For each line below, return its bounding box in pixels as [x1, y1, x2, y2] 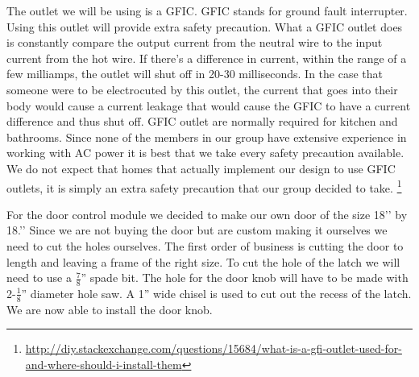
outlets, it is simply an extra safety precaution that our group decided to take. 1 [6, 176, 402, 196]
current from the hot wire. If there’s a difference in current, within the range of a [6, 49, 407, 66]
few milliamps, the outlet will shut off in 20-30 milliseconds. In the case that [6, 65, 384, 82]
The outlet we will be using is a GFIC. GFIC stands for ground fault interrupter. [6, 2, 408, 19]
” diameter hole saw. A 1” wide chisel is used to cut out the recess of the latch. [21, 284, 412, 301]
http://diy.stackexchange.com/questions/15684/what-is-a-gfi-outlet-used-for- [25, 340, 402, 357]
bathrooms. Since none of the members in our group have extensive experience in [6, 128, 407, 145]
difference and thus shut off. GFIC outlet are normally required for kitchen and [6, 113, 398, 130]
